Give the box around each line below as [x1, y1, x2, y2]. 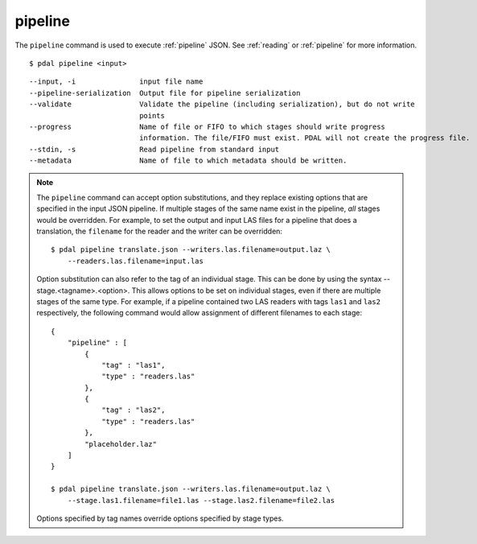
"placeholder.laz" [84, 439, 157, 448]
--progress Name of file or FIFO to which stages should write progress [29, 122, 386, 131]
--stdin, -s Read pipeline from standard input [29, 145, 280, 154]
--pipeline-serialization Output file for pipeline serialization [29, 89, 301, 97]
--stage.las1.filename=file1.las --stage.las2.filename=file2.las [67, 496, 335, 505]
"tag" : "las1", [101, 361, 166, 369]
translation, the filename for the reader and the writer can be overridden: [36, 226, 283, 237]
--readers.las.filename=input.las [67, 256, 204, 266]
